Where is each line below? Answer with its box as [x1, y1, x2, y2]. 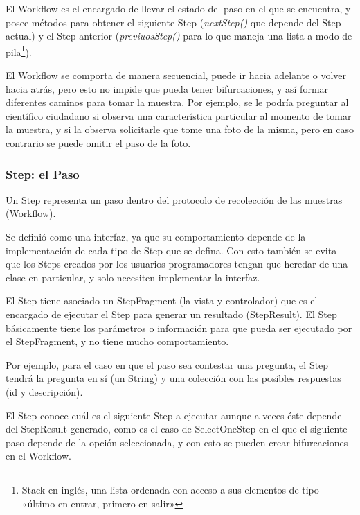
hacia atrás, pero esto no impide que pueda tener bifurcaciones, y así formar [6, 81, 329, 96]
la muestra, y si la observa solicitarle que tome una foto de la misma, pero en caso [6, 122, 354, 137]
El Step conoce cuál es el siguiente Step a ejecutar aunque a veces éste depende [6, 408, 342, 422]
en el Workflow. [6, 448, 71, 463]
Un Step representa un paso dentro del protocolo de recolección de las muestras [6, 192, 343, 207]
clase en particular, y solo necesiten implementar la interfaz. [6, 270, 260, 284]
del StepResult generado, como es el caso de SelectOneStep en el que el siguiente [6, 421, 348, 436]
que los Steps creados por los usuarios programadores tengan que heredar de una [6, 256, 348, 271]
